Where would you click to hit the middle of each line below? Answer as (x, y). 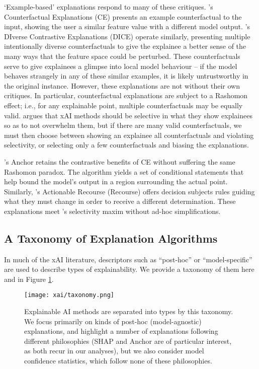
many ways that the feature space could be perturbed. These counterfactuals (122, 56)
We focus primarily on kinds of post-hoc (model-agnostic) (113, 321)
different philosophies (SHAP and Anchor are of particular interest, (128, 341)
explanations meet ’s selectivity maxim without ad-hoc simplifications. (112, 211)
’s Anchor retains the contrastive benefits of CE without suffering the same (120, 161)
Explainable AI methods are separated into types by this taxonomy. (129, 311)
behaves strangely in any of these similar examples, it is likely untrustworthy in (126, 76)
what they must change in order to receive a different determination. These (120, 201)
